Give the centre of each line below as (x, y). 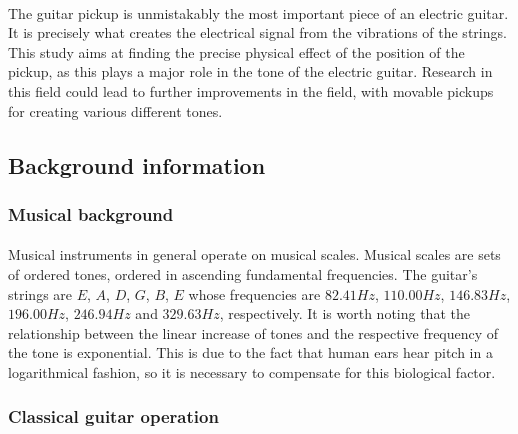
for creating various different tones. (115, 110)
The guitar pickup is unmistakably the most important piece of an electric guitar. (258, 12)
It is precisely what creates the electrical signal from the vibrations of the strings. (257, 32)
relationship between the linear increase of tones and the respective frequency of (253, 332)
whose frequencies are (254, 293)
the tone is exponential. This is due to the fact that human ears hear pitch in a (250, 352)
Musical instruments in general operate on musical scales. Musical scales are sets (254, 254)
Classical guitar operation (113, 416)
